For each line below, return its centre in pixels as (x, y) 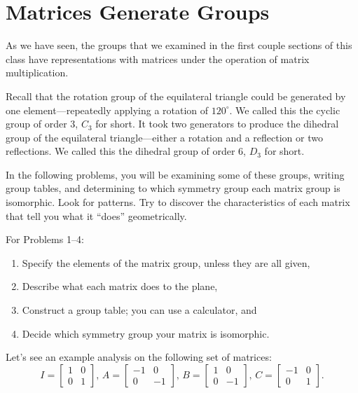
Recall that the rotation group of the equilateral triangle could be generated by (176, 96)
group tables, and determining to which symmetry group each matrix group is (173, 188)
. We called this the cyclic (285, 110)
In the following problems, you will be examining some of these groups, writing (175, 174)
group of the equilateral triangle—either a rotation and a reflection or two (164, 137)
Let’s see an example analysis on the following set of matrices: (139, 357)
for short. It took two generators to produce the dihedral (217, 124)
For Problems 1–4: (45, 239)
